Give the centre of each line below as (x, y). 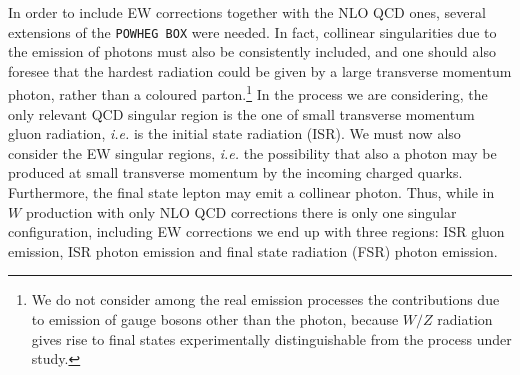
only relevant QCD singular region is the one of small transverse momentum (241, 113)
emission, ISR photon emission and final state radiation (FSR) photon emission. (253, 250)
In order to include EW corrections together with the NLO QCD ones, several (247, 12)
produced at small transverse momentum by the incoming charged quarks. (235, 172)
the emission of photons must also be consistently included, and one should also (252, 51)
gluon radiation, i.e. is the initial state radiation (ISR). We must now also (234, 133)
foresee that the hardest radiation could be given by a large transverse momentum (260, 70)
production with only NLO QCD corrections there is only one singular (241, 211)
